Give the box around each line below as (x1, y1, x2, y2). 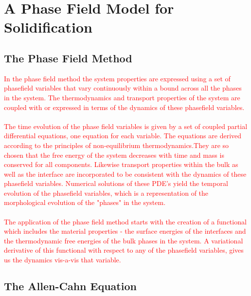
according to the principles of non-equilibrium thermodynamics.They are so (4, 140, 229, 150)
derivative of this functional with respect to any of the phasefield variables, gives (4, 245, 244, 255)
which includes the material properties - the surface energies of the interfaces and (4, 226, 246, 236)
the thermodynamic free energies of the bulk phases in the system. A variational (4, 235, 243, 245)
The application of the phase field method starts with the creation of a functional (4, 216, 247, 226)
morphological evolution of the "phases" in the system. (4, 197, 166, 207)
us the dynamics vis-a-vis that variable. (4, 255, 121, 265)
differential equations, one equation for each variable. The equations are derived (4, 130, 242, 141)
